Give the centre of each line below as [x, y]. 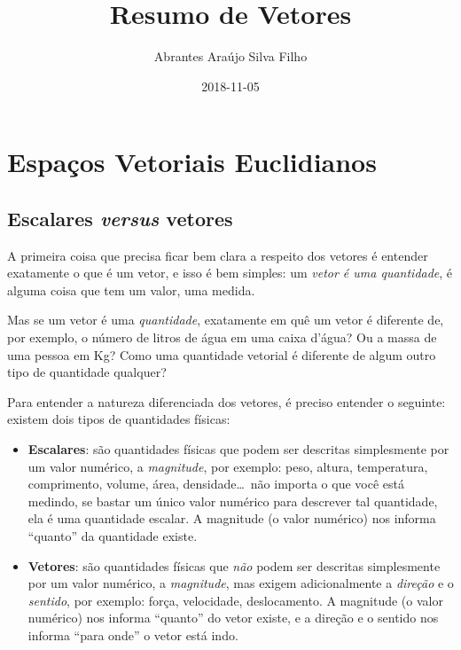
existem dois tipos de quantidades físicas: [119, 419]
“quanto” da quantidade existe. [113, 536]
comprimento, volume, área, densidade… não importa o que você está [216, 484]
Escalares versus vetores [120, 218]
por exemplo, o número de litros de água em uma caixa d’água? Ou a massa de [222, 337]
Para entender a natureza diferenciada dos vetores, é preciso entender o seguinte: [227, 401]
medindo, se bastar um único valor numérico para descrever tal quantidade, [233, 501]
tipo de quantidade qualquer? [87, 372]
